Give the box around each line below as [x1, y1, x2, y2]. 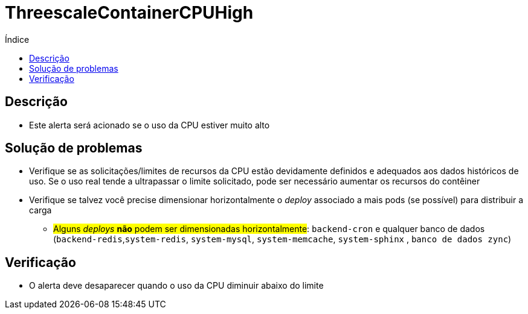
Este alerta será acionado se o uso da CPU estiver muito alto [29, 119, 270, 130]
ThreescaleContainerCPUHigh [5, 2, 254, 23]
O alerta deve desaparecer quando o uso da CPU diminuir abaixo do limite [29, 280, 324, 291]
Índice [5, 34, 30, 45]
